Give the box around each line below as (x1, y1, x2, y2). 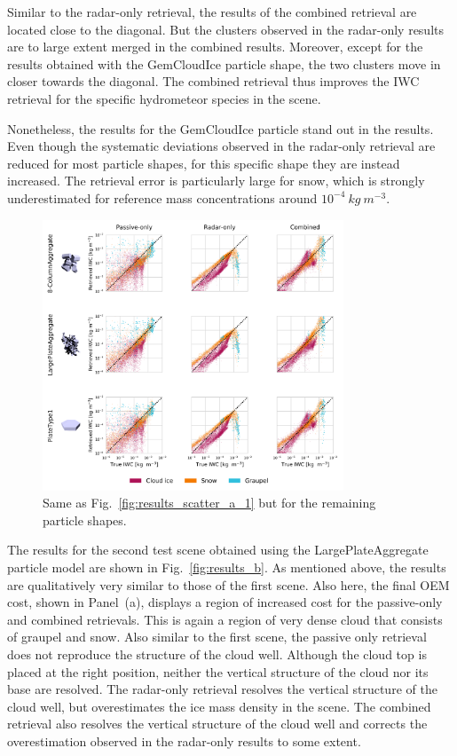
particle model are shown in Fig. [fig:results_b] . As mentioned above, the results (7, 557, 446, 576)
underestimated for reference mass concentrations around (7, 188, 318, 207)
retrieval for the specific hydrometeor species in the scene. (7, 89, 321, 107)
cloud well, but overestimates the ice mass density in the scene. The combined (7, 697, 431, 715)
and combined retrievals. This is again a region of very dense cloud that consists (7, 610, 443, 628)
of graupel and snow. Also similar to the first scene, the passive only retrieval (7, 627, 427, 646)
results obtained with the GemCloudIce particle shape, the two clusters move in (7, 54, 441, 73)
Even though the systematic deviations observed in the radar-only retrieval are (7, 137, 436, 155)
